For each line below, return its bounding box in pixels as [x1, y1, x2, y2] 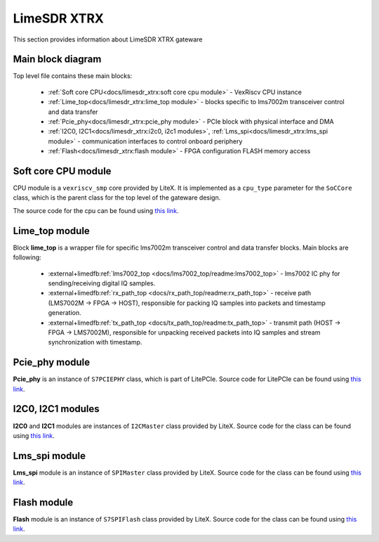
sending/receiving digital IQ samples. [48, 278, 156, 288]
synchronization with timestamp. [48, 338, 142, 347]
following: [13, 253, 41, 262]
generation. [48, 309, 81, 317]
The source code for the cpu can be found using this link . [13, 206, 179, 214]
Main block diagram [13, 53, 102, 65]
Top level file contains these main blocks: [13, 72, 133, 80]
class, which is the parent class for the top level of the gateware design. [13, 193, 221, 202]
